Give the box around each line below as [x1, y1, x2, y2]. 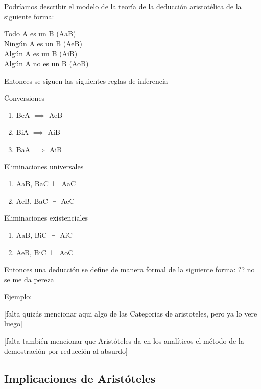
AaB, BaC [16, 178, 49, 189]
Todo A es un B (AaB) [4, 28, 76, 39]
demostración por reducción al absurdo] [4, 345, 128, 356]
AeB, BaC [16, 195, 48, 206]
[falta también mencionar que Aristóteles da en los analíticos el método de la [4, 335, 244, 346]
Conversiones [4, 92, 45, 103]
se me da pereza [4, 274, 54, 284]
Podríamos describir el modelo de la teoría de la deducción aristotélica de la [4, 1, 242, 11]
